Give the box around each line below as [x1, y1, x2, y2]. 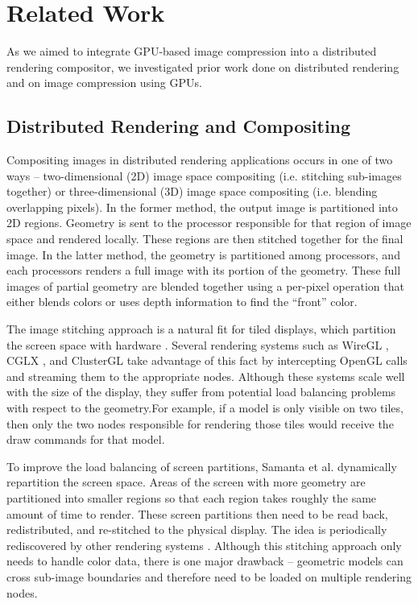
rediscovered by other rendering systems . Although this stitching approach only [6, 536, 402, 553]
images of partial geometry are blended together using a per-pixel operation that [6, 277, 404, 294]
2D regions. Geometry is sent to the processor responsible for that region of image [6, 214, 412, 231]
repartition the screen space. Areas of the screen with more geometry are [6, 474, 366, 490]
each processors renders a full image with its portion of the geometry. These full [6, 262, 401, 279]
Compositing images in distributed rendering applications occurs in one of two [6, 151, 393, 168]
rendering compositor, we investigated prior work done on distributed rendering [6, 58, 399, 75]
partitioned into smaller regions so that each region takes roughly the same [6, 489, 377, 506]
